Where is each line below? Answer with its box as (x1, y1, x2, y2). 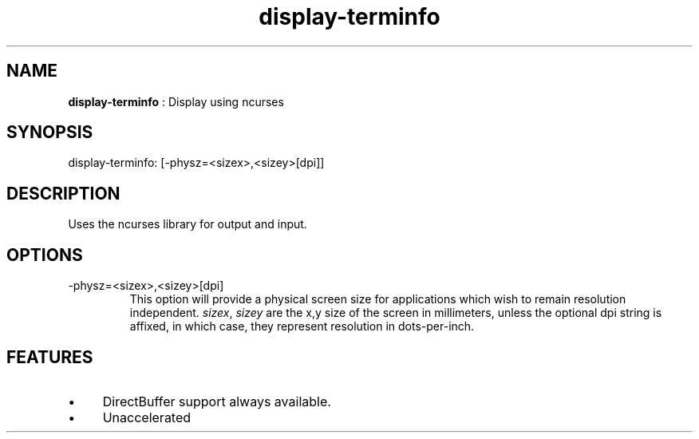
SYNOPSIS (6, 122, 93, 143)
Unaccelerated (102, 409, 192, 425)
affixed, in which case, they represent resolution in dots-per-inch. (129, 319, 475, 334)
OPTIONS (6, 244, 83, 265)
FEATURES (6, 346, 93, 367)
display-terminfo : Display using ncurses (68, 94, 284, 109)
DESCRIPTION (6, 183, 120, 204)
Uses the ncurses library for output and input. (68, 217, 307, 231)
